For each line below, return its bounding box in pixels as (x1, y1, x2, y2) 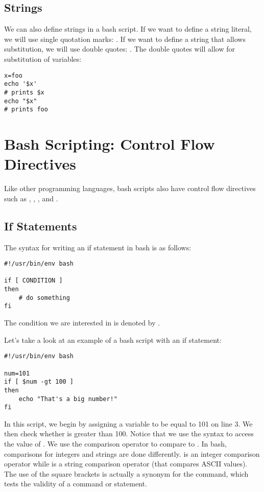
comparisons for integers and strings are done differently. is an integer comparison (4, 448, 260, 459)
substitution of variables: (4, 53, 82, 64)
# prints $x (4, 88, 44, 96)
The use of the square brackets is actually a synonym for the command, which (4, 468, 249, 479)
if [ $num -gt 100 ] (4, 378, 74, 386)
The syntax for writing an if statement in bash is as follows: (4, 242, 191, 252)
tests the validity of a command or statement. (4, 478, 147, 489)
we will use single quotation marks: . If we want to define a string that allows (4, 33, 246, 44)
